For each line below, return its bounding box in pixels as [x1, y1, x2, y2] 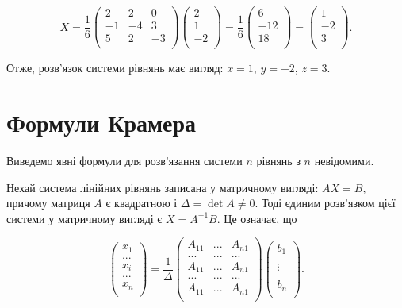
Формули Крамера [6, 106, 197, 138]
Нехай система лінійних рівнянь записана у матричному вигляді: [6, 179, 319, 195]
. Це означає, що [216, 210, 297, 226]
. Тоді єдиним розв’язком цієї [255, 194, 396, 211]
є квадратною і [105, 194, 178, 211]
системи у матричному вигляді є [6, 210, 163, 226]
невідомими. [314, 152, 374, 168]
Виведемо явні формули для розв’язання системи [6, 152, 243, 168]
